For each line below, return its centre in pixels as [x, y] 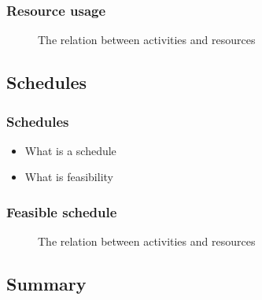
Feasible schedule [62, 211]
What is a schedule [70, 150]
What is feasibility [69, 177]
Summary [46, 284]
